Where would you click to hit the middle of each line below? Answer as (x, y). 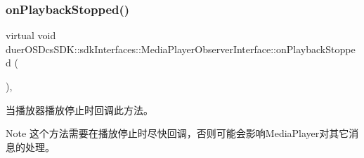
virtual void (31, 35)
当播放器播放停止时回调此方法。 (79, 109)
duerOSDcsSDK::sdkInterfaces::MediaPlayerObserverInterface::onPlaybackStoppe (181, 49)
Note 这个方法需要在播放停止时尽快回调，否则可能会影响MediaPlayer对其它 (177, 133)
